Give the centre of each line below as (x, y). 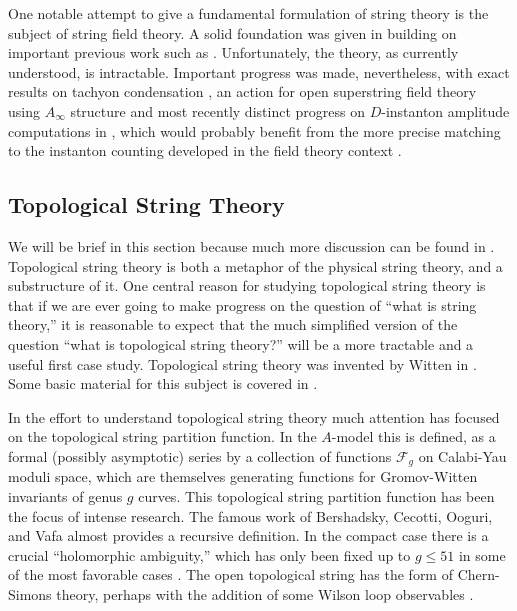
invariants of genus (65, 495)
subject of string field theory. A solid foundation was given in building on (232, 32)
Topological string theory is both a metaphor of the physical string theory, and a (255, 265)
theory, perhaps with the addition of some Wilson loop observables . (265, 593)
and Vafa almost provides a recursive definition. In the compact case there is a (248, 535)
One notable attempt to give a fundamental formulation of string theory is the (248, 13)
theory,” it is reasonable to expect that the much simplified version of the (233, 324)
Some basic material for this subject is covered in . (163, 383)
